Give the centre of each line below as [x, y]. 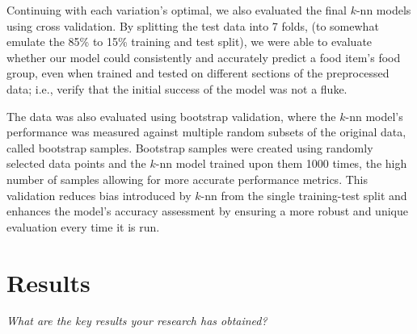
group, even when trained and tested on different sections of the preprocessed [198, 73]
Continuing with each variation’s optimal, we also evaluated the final [177, 10]
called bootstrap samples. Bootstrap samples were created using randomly [190, 147]
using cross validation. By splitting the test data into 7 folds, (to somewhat [193, 25]
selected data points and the [76, 163]
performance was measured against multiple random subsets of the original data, [206, 132]
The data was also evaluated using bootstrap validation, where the [171, 116]
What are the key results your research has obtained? [137, 321]
